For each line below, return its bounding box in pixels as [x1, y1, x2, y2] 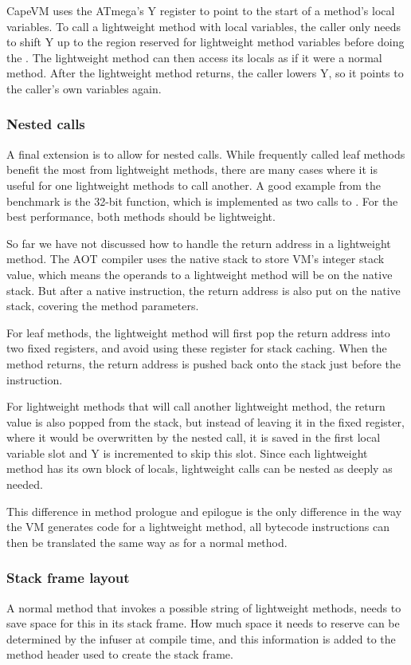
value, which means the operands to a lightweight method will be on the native [6, 266, 393, 282]
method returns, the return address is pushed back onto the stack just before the [6, 355, 401, 372]
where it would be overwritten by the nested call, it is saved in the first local [6, 429, 381, 446]
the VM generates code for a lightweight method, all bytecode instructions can [6, 518, 389, 535]
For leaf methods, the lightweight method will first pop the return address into [6, 324, 390, 340]
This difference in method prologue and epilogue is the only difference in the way [6, 502, 402, 519]
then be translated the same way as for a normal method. [6, 533, 288, 550]
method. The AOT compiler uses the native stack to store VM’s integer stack [6, 250, 385, 267]
